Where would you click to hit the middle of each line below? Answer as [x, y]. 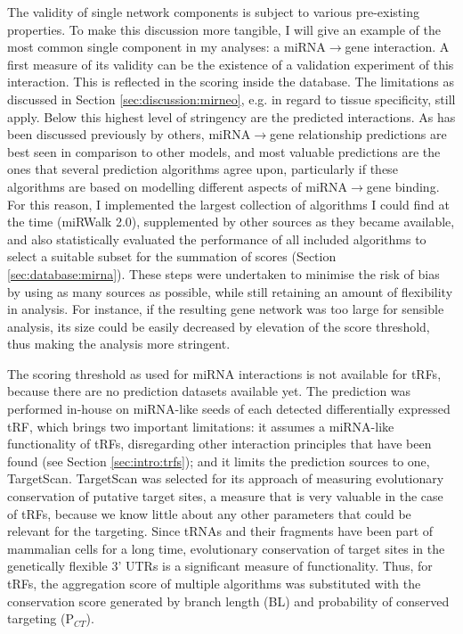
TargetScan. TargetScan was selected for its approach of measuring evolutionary [226, 478]
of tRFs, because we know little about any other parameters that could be [209, 513]
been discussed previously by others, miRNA [129, 134]
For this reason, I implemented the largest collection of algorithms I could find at [228, 204]
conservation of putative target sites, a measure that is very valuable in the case [225, 496]
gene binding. [403, 186]
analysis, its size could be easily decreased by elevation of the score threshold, [219, 326]
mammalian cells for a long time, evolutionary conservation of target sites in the [226, 548]
